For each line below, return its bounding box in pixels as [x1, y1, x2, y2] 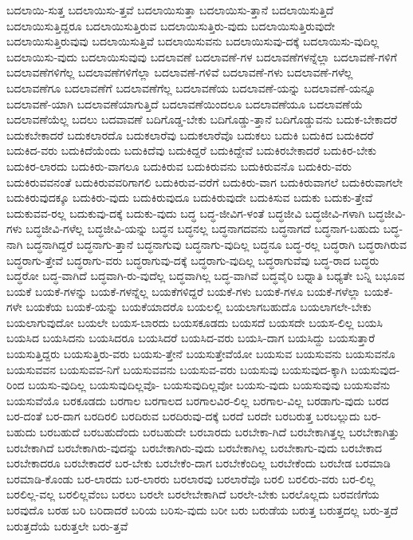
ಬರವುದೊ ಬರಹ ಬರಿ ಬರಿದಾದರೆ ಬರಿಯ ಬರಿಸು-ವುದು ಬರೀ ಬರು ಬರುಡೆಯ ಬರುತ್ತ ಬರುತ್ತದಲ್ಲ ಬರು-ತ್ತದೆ [6, 502, 399, 518]
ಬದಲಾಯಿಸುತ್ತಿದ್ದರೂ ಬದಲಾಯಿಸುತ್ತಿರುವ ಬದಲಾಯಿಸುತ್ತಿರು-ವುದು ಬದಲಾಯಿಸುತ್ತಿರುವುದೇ [6, 17, 336, 34]
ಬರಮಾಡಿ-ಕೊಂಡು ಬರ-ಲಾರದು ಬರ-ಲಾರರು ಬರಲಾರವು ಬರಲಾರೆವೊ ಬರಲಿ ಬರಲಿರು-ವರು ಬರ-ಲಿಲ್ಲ [6, 470, 376, 487]
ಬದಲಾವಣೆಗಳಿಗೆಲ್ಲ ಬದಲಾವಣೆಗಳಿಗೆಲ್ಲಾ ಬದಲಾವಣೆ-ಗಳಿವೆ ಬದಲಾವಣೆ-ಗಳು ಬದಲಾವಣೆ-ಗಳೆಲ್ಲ [6, 64, 353, 81]
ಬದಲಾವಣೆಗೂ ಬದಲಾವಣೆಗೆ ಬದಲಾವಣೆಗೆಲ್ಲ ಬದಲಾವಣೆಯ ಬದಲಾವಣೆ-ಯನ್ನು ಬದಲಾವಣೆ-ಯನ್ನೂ [6, 79, 376, 96]
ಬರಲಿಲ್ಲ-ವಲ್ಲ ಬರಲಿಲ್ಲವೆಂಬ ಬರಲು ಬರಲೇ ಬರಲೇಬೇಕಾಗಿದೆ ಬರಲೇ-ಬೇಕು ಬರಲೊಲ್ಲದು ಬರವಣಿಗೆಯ [6, 486, 380, 503]
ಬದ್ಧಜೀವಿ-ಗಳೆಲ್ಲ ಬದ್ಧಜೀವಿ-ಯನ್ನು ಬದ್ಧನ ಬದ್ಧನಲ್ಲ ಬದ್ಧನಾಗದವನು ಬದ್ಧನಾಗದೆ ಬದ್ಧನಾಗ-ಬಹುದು [26, 220, 380, 237]
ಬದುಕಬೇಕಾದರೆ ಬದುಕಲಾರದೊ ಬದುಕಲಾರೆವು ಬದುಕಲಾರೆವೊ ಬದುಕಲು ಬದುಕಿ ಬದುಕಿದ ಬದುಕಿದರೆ [6, 126, 374, 143]
